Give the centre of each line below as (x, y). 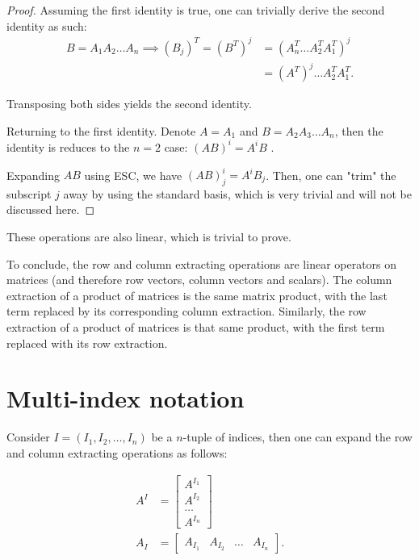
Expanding (33, 175)
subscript (29, 193)
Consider (28, 437)
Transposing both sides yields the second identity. (129, 104)
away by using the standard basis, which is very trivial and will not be (237, 193)
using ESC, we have (133, 175)
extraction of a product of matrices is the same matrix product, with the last (197, 295)
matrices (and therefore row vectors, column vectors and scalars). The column (199, 280)
